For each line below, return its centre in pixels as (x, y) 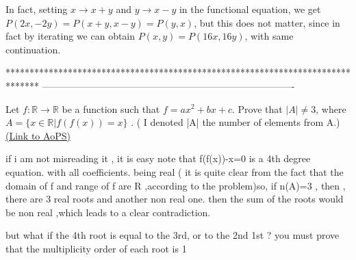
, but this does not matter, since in (267, 22)
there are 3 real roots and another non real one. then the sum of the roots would (175, 199)
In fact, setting (37, 9)
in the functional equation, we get (250, 9)
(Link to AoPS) (38, 135)
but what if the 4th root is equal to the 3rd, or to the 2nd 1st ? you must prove (173, 235)
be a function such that (111, 108)
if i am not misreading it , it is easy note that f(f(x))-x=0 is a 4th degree (158, 158)
